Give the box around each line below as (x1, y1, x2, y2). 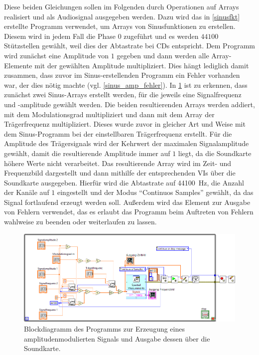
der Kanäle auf (4, 187, 49, 197)
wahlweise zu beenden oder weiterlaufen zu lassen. (4, 216, 157, 227)
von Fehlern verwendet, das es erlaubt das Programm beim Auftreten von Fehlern (4, 206, 254, 217)
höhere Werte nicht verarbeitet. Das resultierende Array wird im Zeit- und (4, 158, 232, 168)
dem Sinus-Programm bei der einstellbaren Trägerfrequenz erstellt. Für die (4, 128, 232, 139)
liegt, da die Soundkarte (178, 148, 252, 158)
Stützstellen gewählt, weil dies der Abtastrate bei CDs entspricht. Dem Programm (4, 40, 255, 51)
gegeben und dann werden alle (117, 50, 209, 60)
